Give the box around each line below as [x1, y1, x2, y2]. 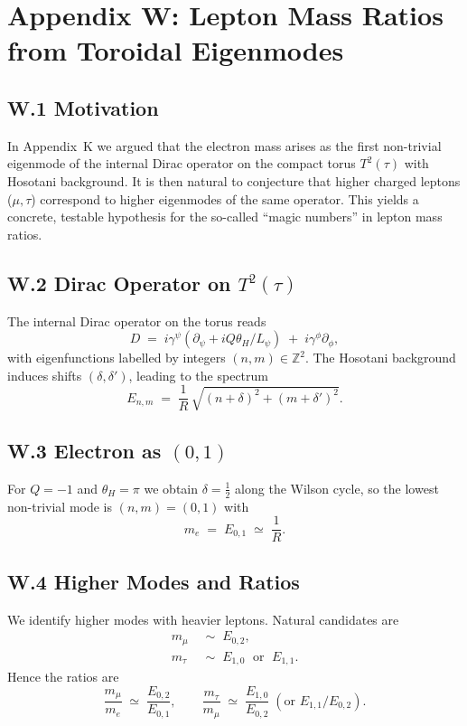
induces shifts [7, 365, 82, 384]
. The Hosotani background [304, 348, 456, 367]
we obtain [144, 478, 199, 497]
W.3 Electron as [7, 437, 162, 465]
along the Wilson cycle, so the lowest [235, 478, 439, 497]
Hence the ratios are [7, 667, 119, 686]
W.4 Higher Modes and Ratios [7, 567, 300, 595]
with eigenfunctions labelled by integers [7, 348, 226, 367]
